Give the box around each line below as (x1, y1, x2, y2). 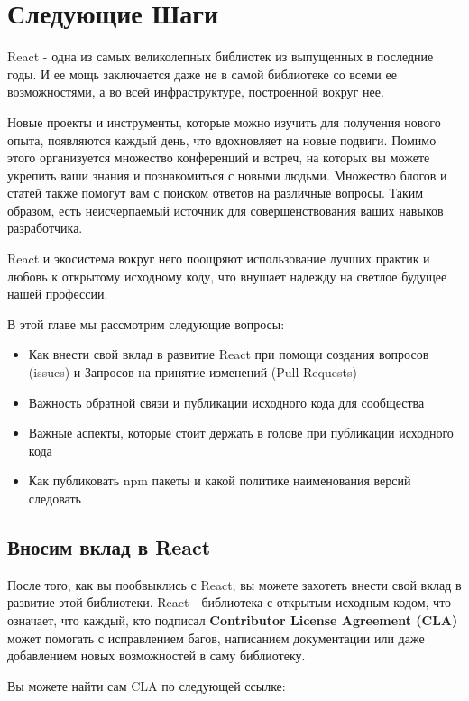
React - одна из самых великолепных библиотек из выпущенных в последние (7, 47, 434, 66)
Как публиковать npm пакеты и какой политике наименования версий (28, 471, 411, 490)
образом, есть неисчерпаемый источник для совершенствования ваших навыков (7, 200, 444, 219)
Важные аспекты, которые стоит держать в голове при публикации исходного (28, 423, 454, 442)
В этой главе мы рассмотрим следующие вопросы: (7, 314, 285, 333)
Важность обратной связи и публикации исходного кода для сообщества (28, 392, 425, 411)
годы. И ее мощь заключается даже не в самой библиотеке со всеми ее (7, 64, 397, 83)
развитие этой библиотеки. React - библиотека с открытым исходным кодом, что (7, 593, 452, 612)
